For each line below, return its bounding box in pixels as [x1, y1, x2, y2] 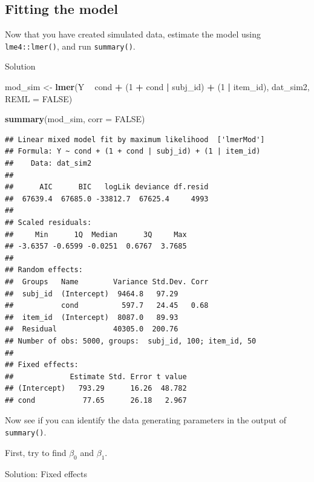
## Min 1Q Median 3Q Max [5, 230, 187, 239]
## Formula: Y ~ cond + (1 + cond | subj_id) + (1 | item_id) [5, 147, 261, 156]
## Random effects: [5, 265, 83, 275]
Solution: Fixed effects [5, 467, 87, 480]
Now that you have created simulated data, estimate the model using [5, 28, 261, 41]
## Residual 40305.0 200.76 [5, 325, 178, 334]
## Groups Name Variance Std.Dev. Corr [5, 277, 209, 286]
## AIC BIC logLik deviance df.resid [5, 183, 209, 192]
